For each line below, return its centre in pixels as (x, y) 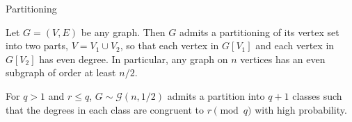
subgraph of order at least (61, 72)
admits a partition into (216, 95)
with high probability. (301, 109)
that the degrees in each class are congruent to (105, 109)
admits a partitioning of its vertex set (259, 32)
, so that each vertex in (169, 45)
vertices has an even (283, 59)
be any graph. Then (123, 32)
